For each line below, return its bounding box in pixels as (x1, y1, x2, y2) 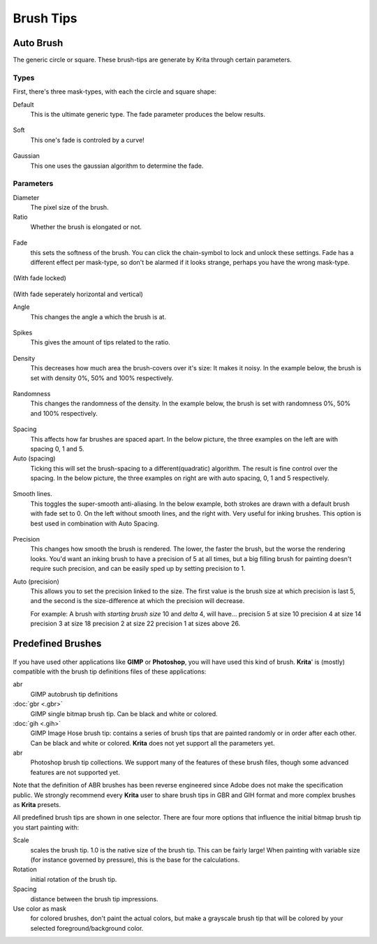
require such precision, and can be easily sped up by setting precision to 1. (30, 565, 246, 573)
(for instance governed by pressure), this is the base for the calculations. (30, 855, 240, 864)
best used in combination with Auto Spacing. (30, 519, 160, 528)
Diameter (13, 193, 40, 202)
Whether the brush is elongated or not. (30, 222, 142, 231)
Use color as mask (13, 904, 66, 913)
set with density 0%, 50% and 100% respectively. (30, 374, 174, 382)
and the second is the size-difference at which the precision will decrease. (30, 597, 245, 605)
